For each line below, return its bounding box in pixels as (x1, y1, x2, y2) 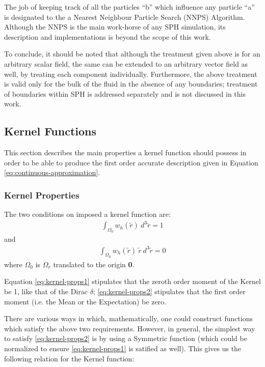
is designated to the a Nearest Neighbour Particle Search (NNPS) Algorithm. (4, 11, 245, 22)
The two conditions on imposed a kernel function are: (4, 209, 171, 219)
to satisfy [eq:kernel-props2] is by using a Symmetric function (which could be (4, 333, 247, 344)
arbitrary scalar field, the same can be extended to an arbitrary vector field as (4, 58, 248, 69)
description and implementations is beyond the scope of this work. (4, 31, 211, 42)
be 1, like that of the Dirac (4, 286, 88, 296)
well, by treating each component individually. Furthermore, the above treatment (4, 68, 257, 79)
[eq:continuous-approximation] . (4, 167, 100, 178)
